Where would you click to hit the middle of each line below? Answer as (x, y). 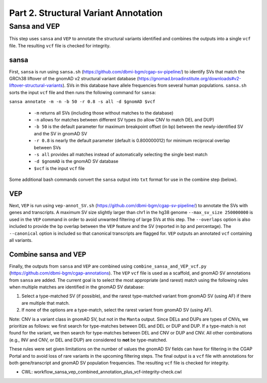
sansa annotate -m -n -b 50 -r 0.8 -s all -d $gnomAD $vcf (82, 102)
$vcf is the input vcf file (59, 168)
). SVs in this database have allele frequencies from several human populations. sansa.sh (155, 85)
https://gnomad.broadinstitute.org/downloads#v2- (190, 79)
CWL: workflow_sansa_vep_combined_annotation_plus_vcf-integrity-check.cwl (102, 372)
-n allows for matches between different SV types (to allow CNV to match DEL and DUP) (124, 120)
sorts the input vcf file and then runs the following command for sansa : (83, 92)
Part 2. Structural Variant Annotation (86, 13)
